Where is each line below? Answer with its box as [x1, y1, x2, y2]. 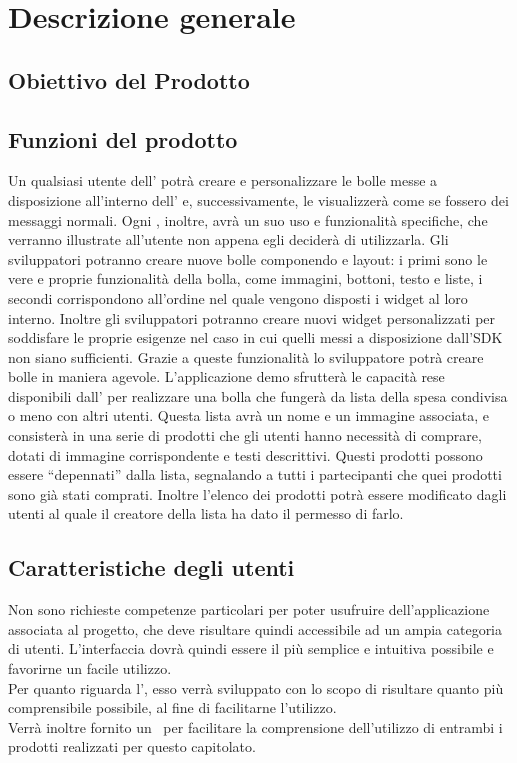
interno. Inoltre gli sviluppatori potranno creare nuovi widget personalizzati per [8, 307, 496, 328]
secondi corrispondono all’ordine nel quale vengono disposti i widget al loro [8, 287, 468, 308]
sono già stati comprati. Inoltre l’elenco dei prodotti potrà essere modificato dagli [8, 483, 507, 504]
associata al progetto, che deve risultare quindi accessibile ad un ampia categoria [8, 618, 503, 639]
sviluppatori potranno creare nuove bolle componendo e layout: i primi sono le [8, 248, 488, 269]
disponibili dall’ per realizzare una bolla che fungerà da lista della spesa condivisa [8, 385, 508, 406]
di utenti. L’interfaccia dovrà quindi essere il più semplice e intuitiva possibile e [8, 638, 494, 659]
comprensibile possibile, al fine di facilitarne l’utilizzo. [8, 697, 337, 718]
